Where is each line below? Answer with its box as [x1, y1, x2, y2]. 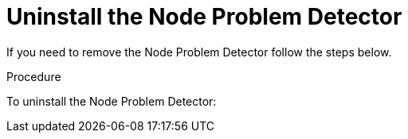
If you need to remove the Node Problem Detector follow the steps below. [6, 44, 392, 59]
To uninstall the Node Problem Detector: [6, 94, 217, 108]
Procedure [6, 69, 61, 83]
